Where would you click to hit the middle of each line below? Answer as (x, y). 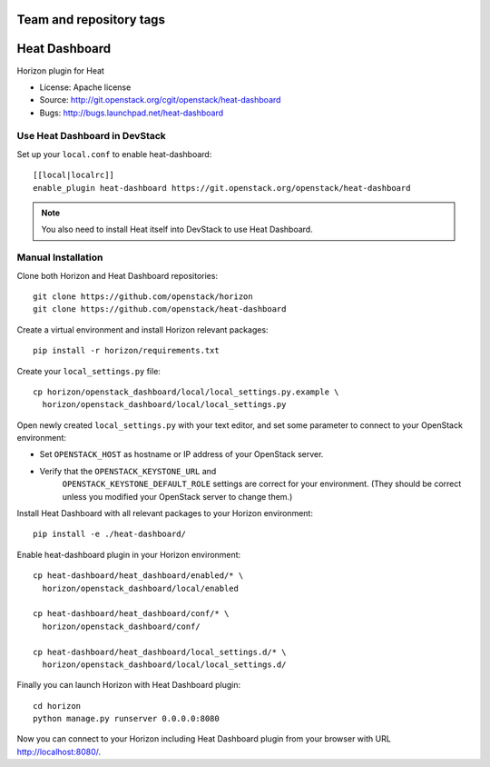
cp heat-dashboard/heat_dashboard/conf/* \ (131, 614)
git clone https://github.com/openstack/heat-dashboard (160, 309)
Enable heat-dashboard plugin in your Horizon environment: (129, 554)
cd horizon (57, 706)
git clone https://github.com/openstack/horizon (143, 296)
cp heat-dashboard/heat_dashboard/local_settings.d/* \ (160, 652)
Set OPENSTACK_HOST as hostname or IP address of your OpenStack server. (181, 454)
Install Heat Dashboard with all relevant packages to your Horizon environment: (165, 513)
